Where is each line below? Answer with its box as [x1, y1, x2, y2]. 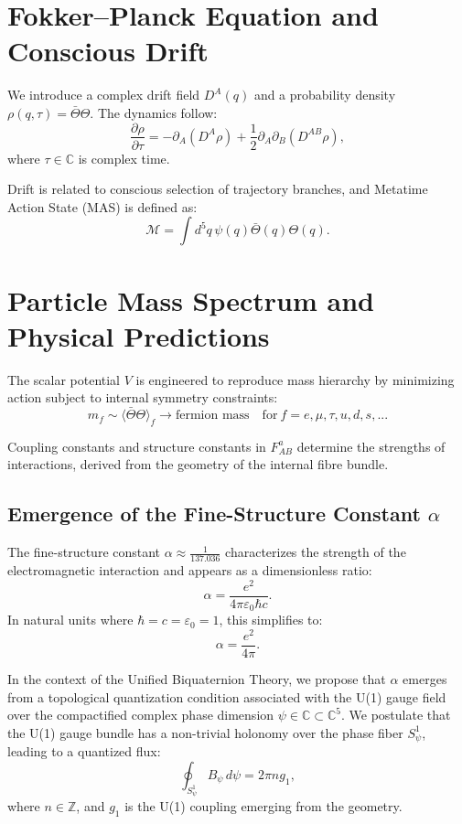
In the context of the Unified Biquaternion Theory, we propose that [7, 669, 386, 688]
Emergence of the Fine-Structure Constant [7, 499, 421, 528]
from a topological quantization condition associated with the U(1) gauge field [7, 687, 446, 706]
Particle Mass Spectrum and [7, 281, 374, 318]
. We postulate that [340, 705, 451, 724]
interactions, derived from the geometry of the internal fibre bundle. [7, 455, 389, 474]
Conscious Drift [7, 32, 209, 70]
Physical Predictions [7, 316, 270, 354]
